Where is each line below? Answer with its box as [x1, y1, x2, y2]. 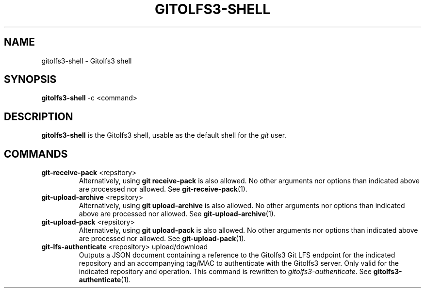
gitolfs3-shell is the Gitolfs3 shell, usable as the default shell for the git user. [41, 131, 287, 140]
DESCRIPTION [4, 110, 73, 123]
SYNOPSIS [4, 73, 57, 86]
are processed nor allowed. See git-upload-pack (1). [79, 234, 246, 243]
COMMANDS [4, 147, 68, 160]
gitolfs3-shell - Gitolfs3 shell [41, 56, 132, 65]
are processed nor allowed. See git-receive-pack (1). [79, 185, 247, 194]
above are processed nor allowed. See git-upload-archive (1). [79, 210, 276, 218]
